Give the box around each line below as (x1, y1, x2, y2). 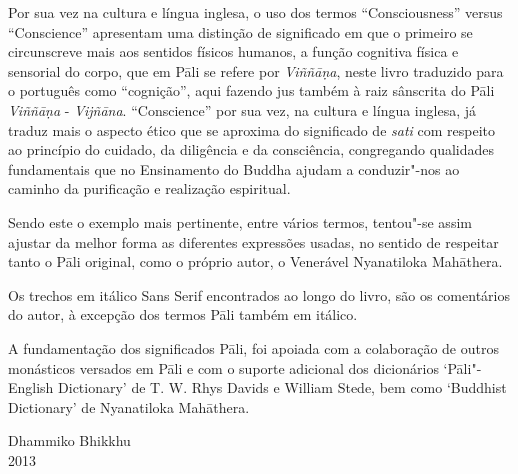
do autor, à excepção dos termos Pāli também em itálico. (8, 304, 358, 325)
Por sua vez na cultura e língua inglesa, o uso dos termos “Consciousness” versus (8, 2, 503, 22)
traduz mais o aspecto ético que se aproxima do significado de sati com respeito (8, 119, 495, 140)
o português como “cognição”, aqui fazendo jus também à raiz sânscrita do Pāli (8, 80, 495, 101)
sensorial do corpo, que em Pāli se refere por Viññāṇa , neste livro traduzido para (8, 60, 504, 81)
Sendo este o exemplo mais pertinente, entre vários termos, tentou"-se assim (8, 211, 472, 232)
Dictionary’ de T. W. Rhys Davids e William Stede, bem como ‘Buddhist (58, 377, 507, 398)
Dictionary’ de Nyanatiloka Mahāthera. (8, 396, 250, 417)
